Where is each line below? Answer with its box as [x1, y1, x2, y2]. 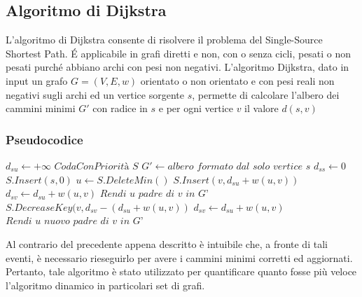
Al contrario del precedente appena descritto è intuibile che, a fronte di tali [6, 236, 328, 251]
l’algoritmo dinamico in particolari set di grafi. [6, 277, 205, 292]
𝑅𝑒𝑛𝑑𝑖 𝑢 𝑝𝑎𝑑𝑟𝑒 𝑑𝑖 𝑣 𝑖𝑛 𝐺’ [99, 189, 209, 200]
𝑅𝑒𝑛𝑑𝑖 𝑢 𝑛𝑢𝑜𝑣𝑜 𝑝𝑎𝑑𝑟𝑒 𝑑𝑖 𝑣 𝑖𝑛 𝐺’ [6, 216, 144, 227]
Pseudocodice [6, 130, 83, 148]
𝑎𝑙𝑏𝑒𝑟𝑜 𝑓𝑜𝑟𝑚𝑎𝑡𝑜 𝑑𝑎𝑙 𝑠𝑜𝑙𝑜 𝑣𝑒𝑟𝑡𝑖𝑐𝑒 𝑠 [167, 161, 311, 172]
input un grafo [6, 73, 68, 88]
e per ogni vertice [158, 101, 233, 116]
